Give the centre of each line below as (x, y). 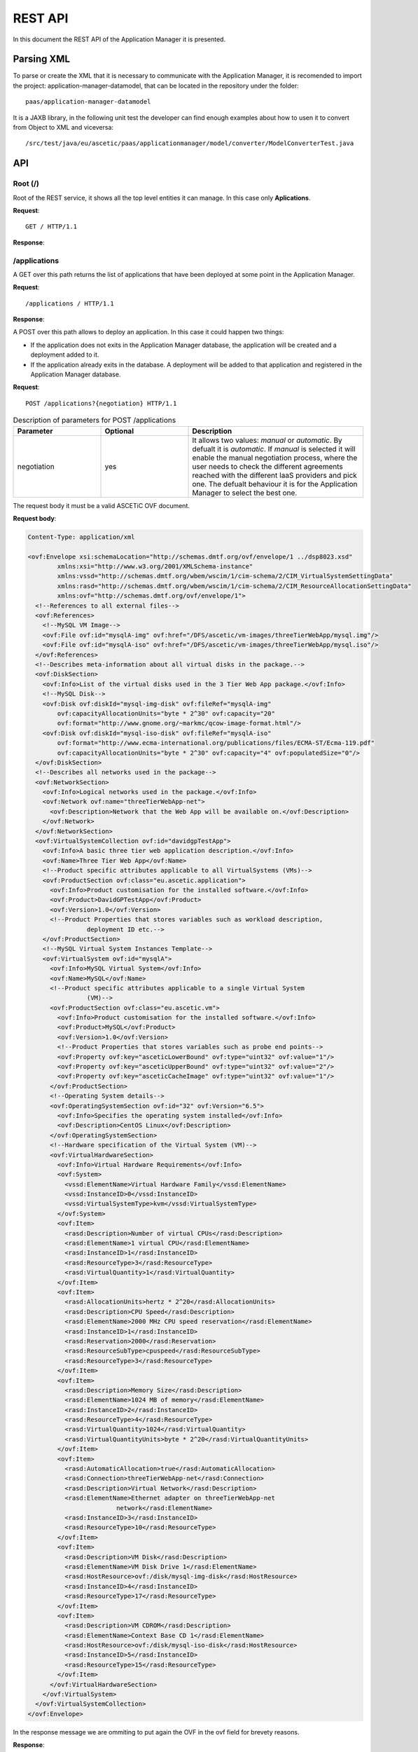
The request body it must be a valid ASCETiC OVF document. (102, 505)
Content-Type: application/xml (82, 537)
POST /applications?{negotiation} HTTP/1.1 (101, 403)
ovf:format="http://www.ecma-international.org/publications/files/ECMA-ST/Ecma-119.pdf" (216, 743)
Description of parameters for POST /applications (95, 420)
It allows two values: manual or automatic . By (267, 440)
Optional (119, 431)
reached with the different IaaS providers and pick (274, 475)
